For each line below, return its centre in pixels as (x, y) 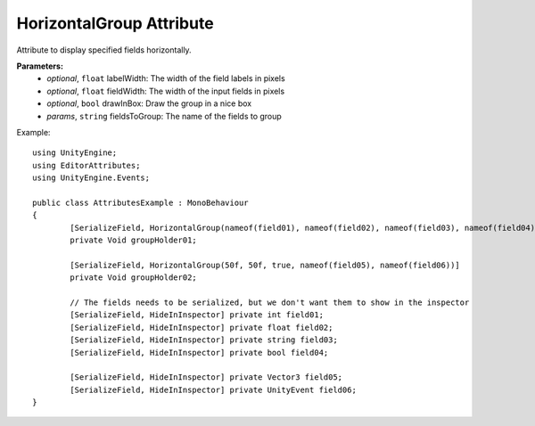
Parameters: (40, 66)
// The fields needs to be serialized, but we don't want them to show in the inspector (270, 302)
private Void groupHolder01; (134, 240)
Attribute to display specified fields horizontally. (104, 50)
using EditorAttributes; (86, 165)
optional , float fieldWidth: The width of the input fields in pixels (166, 91)
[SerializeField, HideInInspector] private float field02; (202, 327)
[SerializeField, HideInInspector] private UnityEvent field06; (213, 389)
